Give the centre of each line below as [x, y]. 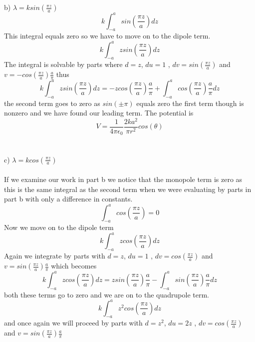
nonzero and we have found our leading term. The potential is [99, 113]
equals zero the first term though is [190, 103]
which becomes [74, 266]
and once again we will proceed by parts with [73, 323]
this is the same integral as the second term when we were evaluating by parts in [128, 189]
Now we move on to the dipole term [59, 227]
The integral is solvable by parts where [63, 64]
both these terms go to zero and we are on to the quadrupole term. [107, 294]
